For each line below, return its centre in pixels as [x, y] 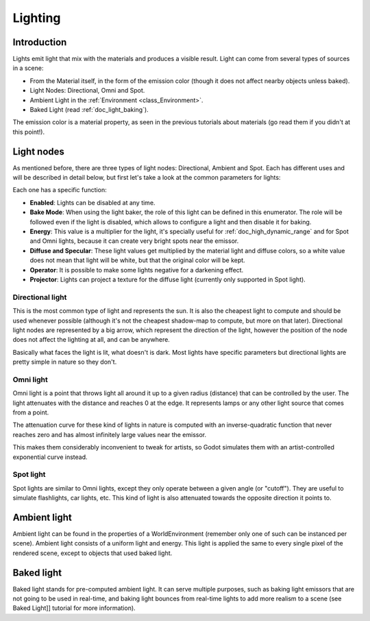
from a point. [31, 412]
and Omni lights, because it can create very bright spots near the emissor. [134, 241]
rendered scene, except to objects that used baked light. [92, 553]
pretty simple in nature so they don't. [65, 362]
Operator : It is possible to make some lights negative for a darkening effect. [137, 270]
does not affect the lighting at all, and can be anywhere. [91, 340]
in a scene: [28, 68]
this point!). [28, 132]
